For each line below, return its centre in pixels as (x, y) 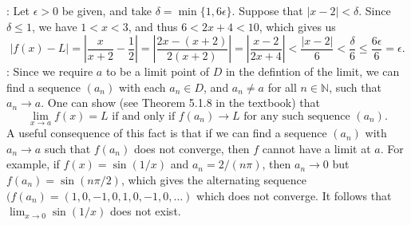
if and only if (144, 116)
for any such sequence (297, 116)
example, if (33, 164)
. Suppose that (267, 10)
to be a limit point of (158, 71)
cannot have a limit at (316, 148)
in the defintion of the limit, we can (312, 71)
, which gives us (297, 26)
